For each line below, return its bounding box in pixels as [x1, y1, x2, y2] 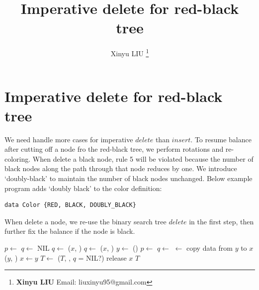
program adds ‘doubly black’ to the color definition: [4, 183, 162, 193]
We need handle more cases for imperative [4, 134, 133, 144]
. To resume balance [190, 134, 252, 144]
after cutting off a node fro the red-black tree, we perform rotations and [4, 144, 224, 154]
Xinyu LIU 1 [110, 47, 149, 58]
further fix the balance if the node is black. [4, 226, 135, 236]
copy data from [186, 243, 233, 253]
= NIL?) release [78, 252, 127, 263]
